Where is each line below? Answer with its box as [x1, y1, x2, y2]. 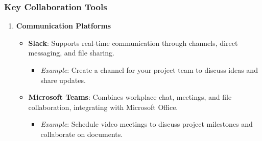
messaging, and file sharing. [28, 47, 114, 58]
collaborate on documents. [40, 128, 123, 139]
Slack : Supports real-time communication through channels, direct [28, 37, 238, 48]
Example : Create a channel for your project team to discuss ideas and [40, 65, 258, 75]
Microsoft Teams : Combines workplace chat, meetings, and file [28, 92, 232, 102]
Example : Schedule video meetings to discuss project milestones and [40, 119, 253, 129]
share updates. [40, 74, 86, 85]
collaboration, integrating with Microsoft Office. [28, 101, 178, 112]
